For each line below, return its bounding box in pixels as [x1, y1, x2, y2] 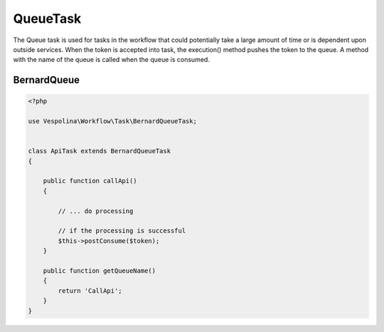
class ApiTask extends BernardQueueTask [28, 147, 171, 155]
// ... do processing [58, 207, 134, 215]
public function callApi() [43, 177, 138, 185]
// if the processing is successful [58, 227, 186, 235]
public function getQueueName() [43, 266, 156, 274]
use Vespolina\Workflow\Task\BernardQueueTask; [28, 118, 197, 125]
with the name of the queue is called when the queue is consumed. [13, 56, 210, 64]
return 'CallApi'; [58, 286, 122, 295]
